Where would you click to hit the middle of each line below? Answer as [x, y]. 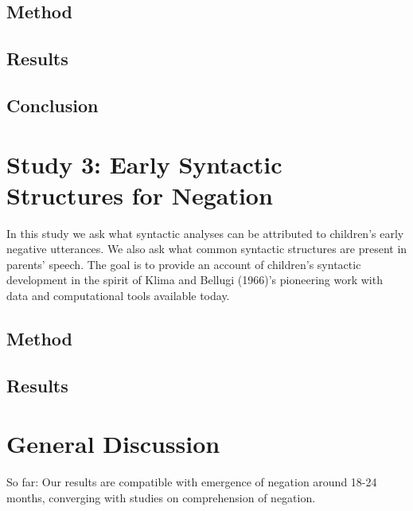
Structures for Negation [140, 195]
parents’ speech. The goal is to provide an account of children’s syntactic [184, 264]
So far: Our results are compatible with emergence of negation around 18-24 [192, 482]
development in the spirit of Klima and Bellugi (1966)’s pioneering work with [195, 280]
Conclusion [53, 105]
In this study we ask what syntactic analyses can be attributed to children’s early [205, 233]
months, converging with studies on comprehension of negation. [161, 497]
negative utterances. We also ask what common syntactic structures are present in [207, 249]
